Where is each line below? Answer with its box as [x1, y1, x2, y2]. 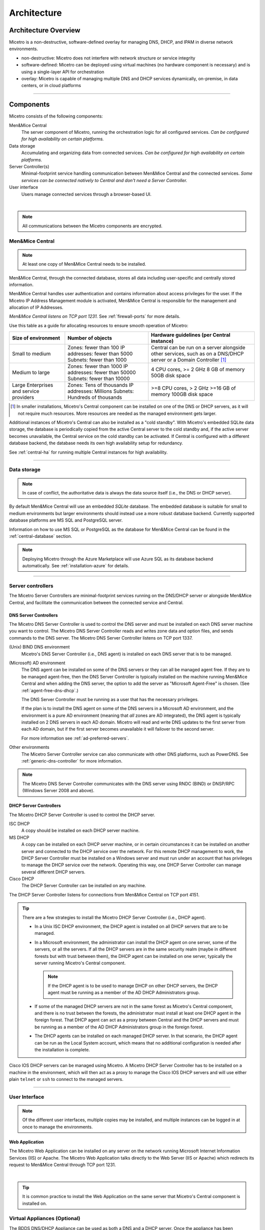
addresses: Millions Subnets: [67, 388, 134, 395]
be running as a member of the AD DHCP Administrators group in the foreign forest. [34, 1024, 204, 1030]
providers [12, 394, 34, 401]
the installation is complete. [34, 1046, 90, 1052]
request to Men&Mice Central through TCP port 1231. [9, 1162, 116, 1168]
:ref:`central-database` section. [9, 533, 72, 539]
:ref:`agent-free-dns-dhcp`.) [21, 687, 79, 693]
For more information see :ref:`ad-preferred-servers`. [21, 735, 130, 741]
